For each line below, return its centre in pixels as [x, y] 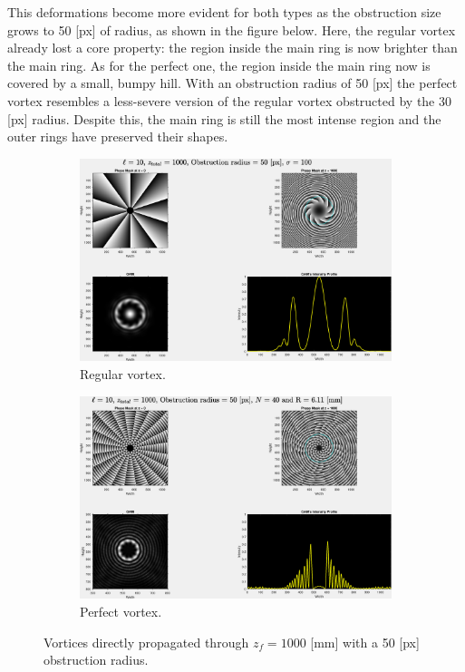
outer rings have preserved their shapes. [118, 136]
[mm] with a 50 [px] [365, 642]
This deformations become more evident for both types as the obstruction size [224, 12]
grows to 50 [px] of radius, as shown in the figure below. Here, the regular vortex [232, 29]
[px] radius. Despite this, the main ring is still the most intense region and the [224, 118]
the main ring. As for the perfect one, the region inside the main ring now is [219, 65]
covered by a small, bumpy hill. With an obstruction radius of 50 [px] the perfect [232, 83]
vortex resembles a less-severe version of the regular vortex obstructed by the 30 [229, 100]
